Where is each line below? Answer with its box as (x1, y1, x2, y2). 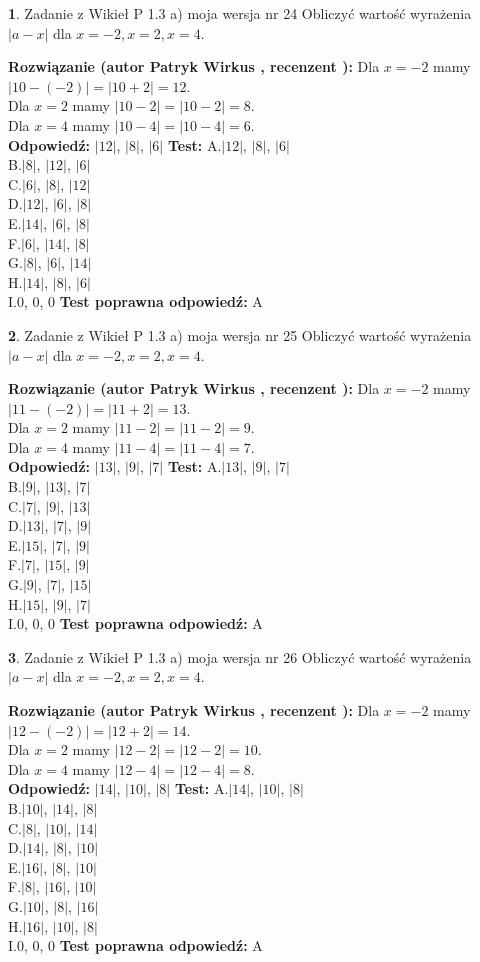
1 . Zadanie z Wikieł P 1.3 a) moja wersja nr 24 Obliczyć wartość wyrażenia (8, 3, 472, 23)
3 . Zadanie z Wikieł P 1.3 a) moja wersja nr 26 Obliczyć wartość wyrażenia (8, 646, 472, 667)
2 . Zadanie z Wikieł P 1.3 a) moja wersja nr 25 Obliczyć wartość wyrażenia (8, 324, 472, 345)
